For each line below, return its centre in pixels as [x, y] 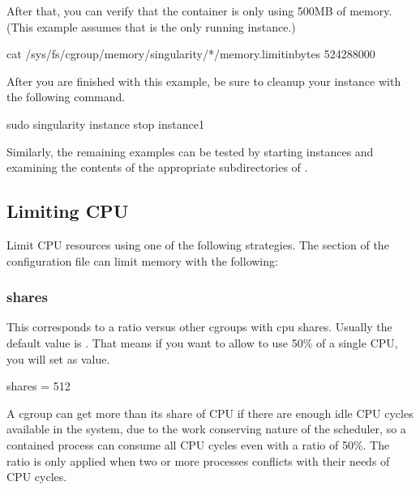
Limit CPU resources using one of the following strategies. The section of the [198, 244]
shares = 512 [39, 386]
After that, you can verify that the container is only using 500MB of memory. [199, 11]
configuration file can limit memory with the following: [142, 260]
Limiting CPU [68, 211]
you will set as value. [58, 358]
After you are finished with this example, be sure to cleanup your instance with [204, 81]
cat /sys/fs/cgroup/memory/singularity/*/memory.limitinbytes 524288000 [191, 54]
